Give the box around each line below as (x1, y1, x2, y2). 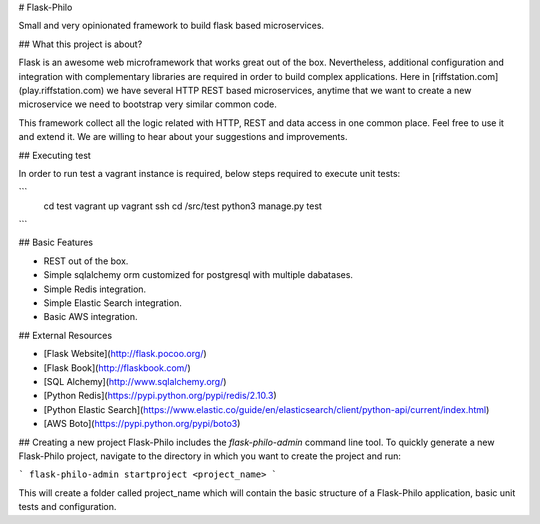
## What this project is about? (18, 38, 143, 50)
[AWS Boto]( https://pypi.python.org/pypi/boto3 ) (43, 418, 241, 430)
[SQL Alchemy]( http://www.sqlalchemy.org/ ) (43, 375, 227, 387)
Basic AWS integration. (43, 311, 138, 323)
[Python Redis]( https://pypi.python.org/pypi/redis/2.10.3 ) (43, 390, 277, 402)
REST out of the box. (43, 255, 129, 267)
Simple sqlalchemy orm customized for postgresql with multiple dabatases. (43, 269, 354, 281)
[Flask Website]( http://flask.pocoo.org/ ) (43, 348, 207, 360)
